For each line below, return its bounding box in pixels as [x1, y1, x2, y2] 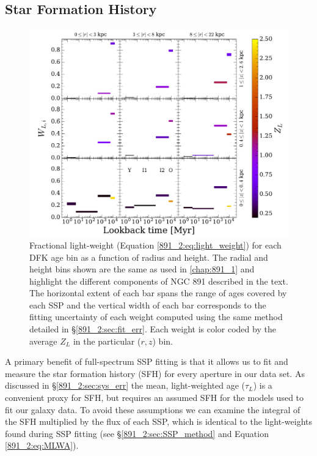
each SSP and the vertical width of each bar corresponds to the [29, 298, 266, 311]
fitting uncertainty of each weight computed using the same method [29, 310, 283, 323]
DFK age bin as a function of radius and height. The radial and [29, 250, 268, 263]
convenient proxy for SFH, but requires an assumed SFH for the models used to [5, 391, 304, 404]
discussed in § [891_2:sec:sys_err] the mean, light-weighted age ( [5, 379, 246, 392]
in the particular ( [73, 334, 141, 347]
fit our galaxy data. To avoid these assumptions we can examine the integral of [5, 403, 301, 416]
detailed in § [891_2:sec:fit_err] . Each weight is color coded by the [29, 323, 276, 335]
